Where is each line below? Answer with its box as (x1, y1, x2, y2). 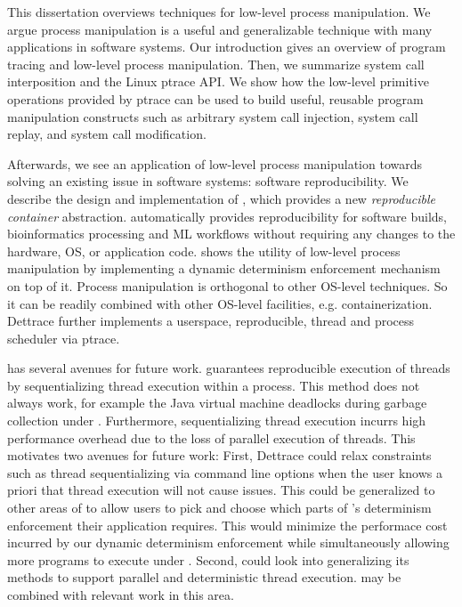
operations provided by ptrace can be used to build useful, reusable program (7, 89, 424, 108)
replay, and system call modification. (7, 125, 207, 143)
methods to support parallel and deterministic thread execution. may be (7, 568, 401, 587)
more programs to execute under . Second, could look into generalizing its (7, 550, 409, 569)
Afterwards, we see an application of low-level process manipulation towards (7, 154, 423, 173)
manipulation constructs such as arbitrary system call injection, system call (7, 107, 418, 125)
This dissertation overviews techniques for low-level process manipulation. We (7, 3, 431, 20)
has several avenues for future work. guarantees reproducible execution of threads (7, 359, 450, 377)
